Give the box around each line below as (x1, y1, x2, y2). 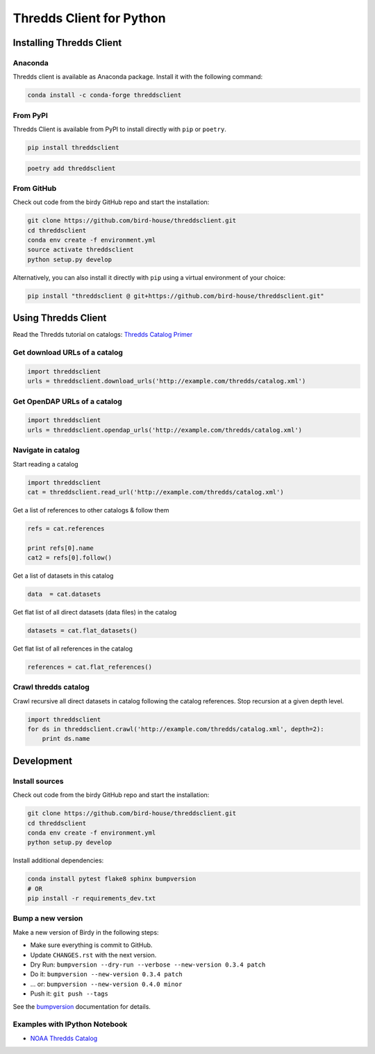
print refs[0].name (27, 544, 94, 552)
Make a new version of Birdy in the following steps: (12, 928, 159, 937)
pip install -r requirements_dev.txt (27, 894, 156, 903)
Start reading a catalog (12, 460, 79, 468)
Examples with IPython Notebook (12, 1019, 128, 1029)
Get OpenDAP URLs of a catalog (12, 396, 122, 406)
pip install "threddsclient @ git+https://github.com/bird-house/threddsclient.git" (27, 292, 324, 300)
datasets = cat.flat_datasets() (27, 627, 138, 635)
